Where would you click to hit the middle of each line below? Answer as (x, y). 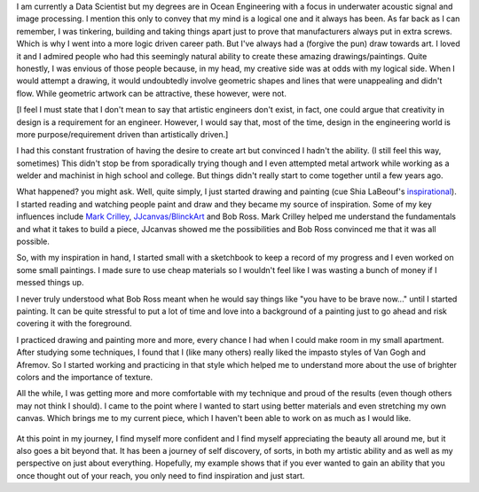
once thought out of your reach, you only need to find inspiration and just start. (161, 475)
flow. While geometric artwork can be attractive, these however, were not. (152, 93)
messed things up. (50, 283)
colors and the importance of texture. (85, 377)
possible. (33, 242)
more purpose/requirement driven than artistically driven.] (122, 134)
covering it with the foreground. (74, 324)
